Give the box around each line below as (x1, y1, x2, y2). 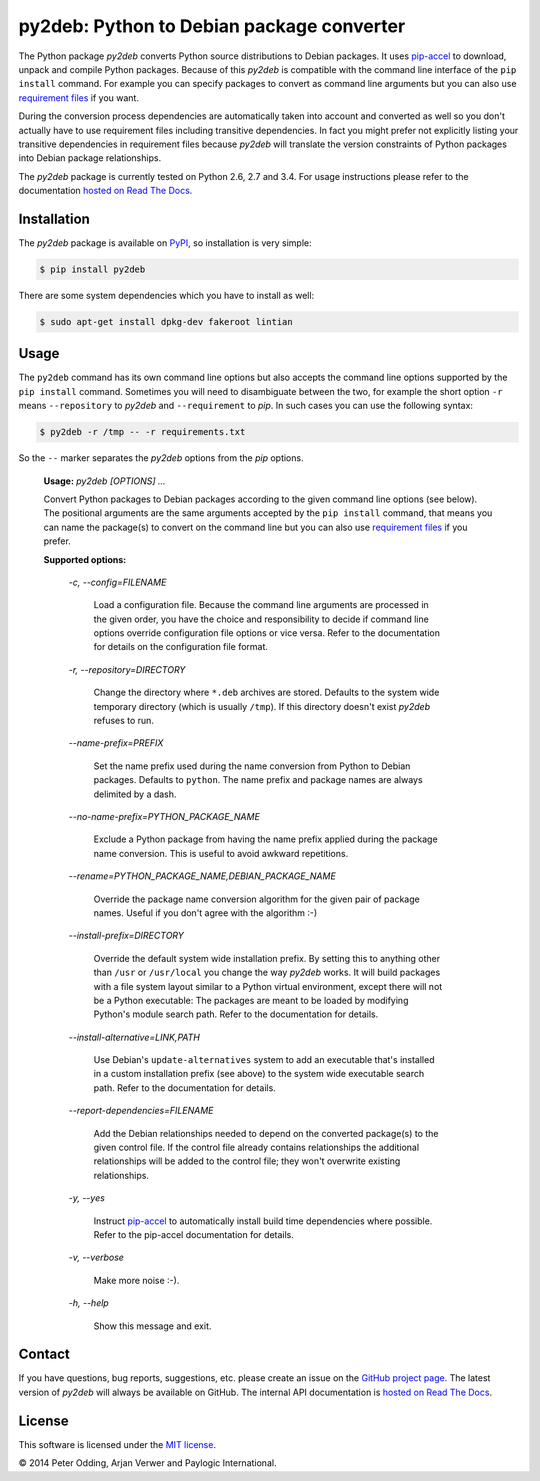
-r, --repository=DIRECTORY (68, 663, 186, 675)
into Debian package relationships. (18, 152, 162, 164)
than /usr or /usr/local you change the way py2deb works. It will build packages (93, 966, 441, 979)
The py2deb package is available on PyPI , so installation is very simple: (18, 236, 312, 249)
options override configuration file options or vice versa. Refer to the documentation (93, 627, 440, 639)
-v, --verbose (68, 1251, 125, 1264)
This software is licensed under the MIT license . (18, 1438, 217, 1450)
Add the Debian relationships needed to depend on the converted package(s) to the (93, 1127, 439, 1139)
